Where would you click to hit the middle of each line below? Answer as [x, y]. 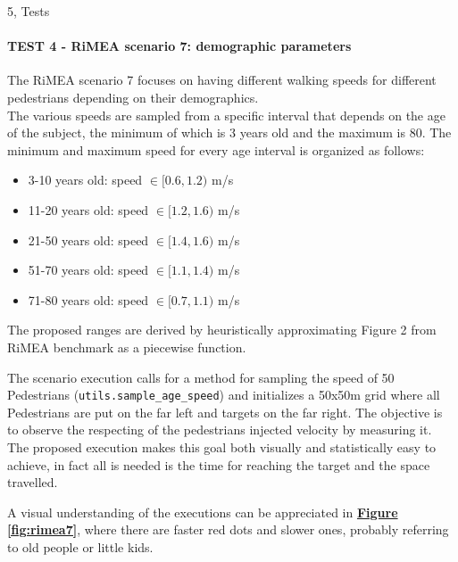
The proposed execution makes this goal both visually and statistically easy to [222, 446]
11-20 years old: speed [88, 209]
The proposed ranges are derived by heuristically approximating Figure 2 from [222, 330]
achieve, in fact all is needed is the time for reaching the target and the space [219, 464]
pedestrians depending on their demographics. [133, 97]
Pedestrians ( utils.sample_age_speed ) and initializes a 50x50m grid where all [224, 395]
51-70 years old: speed [88, 270]
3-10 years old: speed [85, 180]
